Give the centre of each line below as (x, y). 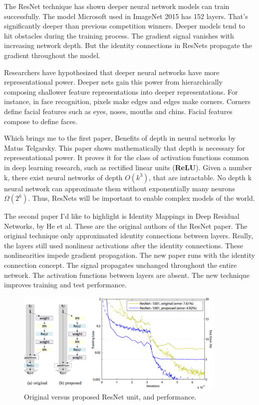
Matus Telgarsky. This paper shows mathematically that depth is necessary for (125, 147)
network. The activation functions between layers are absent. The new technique (127, 275)
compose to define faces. (41, 121)
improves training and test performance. (65, 285)
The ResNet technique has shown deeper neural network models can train (117, 6)
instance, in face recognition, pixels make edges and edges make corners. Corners (127, 101)
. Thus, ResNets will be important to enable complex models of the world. (141, 198)
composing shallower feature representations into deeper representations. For (121, 91)
